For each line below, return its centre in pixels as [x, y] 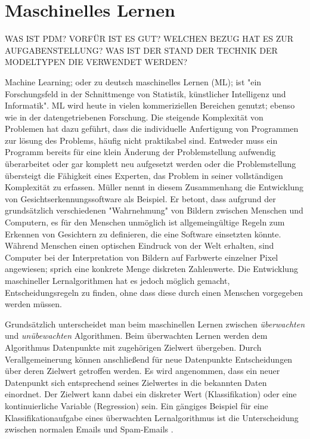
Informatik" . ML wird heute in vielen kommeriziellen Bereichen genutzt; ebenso [150, 105]
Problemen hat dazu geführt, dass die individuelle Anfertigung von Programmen [152, 129]
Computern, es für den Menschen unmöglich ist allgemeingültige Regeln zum [145, 222]
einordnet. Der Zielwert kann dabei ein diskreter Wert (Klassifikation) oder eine [151, 394]
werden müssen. [33, 304]
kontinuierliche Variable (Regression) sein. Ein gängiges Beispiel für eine [137, 405]
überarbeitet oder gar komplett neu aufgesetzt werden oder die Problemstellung [151, 164]
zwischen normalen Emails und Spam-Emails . [89, 429]
